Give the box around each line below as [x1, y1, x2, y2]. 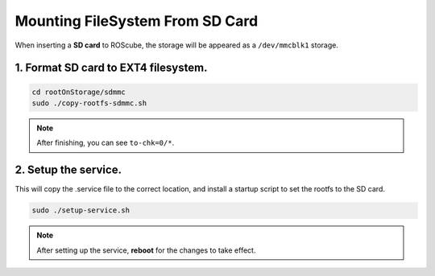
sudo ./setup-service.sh [31, 206, 130, 215]
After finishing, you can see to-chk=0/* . [36, 138, 175, 148]
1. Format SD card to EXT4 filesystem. [14, 61, 208, 75]
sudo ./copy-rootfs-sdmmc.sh [31, 98, 147, 108]
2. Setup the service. [14, 163, 122, 177]
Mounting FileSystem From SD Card [14, 12, 259, 30]
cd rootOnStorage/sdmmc [31, 87, 126, 97]
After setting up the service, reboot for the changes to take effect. [36, 245, 256, 255]
